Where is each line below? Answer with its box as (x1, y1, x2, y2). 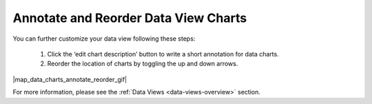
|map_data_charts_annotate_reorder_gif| (12, 75, 127, 83)
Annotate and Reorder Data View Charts (12, 10, 247, 25)
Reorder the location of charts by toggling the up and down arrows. (47, 59, 238, 68)
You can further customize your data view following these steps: (12, 34, 196, 43)
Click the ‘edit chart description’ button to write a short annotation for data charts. (47, 50, 279, 58)
